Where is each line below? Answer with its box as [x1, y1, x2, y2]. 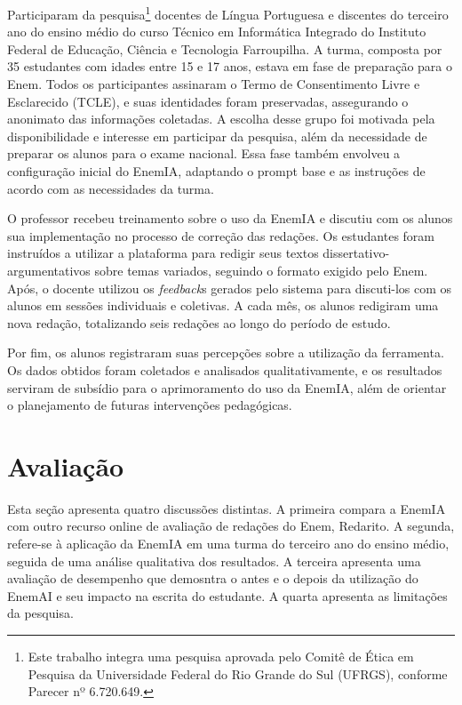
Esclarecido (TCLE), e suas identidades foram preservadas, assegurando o [7, 92, 409, 110]
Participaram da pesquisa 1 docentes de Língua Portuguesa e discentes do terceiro [7, 3, 449, 23]
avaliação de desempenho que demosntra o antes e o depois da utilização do [7, 569, 418, 588]
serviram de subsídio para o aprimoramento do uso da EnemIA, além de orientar [7, 378, 447, 397]
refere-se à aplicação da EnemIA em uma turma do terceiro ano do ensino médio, [7, 534, 450, 553]
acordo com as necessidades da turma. [7, 179, 214, 197]
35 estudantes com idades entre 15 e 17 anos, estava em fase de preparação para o [7, 57, 453, 76]
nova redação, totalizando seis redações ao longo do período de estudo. [7, 313, 391, 332]
